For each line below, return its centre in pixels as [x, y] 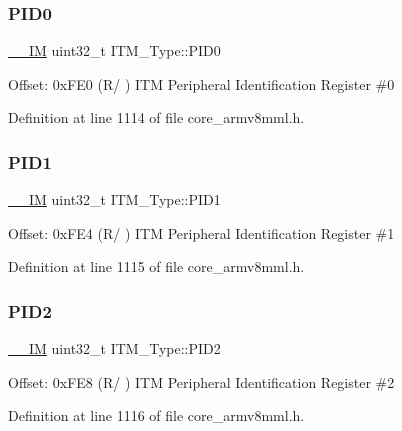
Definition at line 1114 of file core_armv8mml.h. [156, 117]
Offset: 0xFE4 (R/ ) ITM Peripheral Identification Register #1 [201, 232]
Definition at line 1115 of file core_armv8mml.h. [156, 266]
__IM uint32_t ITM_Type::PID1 [114, 199]
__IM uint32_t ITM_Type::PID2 [114, 348]
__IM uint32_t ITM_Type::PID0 [114, 50]
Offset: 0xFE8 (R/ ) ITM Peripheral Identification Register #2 [201, 381]
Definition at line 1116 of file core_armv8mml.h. [156, 415]
